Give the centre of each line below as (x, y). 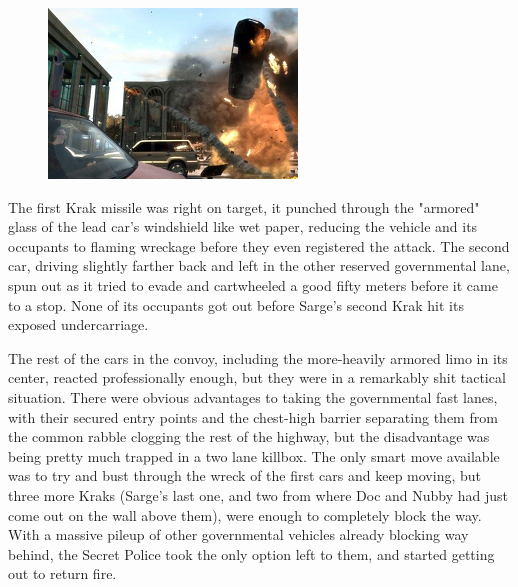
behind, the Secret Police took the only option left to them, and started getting (251, 553)
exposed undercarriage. (78, 324)
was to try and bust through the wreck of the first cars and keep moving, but (245, 475)
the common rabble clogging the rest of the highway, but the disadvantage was (249, 436)
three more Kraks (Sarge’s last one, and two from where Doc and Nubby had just (258, 494)
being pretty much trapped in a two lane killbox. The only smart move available (254, 455)
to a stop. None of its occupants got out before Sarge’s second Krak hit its (236, 304)
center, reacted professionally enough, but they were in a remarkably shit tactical (257, 377)
